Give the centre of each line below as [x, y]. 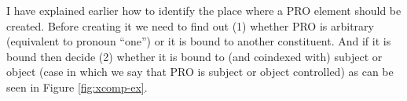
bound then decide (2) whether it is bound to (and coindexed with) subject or [194, 56]
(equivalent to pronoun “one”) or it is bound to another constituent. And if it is [199, 41]
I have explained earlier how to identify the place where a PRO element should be [204, 10]
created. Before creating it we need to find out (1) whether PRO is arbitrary [190, 25]
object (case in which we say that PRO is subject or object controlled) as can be [200, 72]
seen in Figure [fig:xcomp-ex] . [77, 87]
